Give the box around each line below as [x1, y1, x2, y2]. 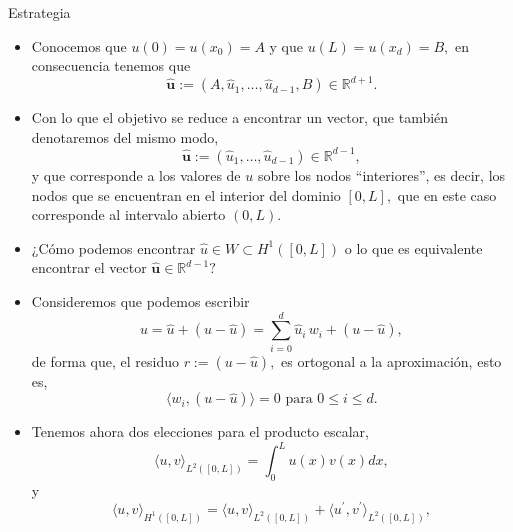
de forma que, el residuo [31, 350, 179, 371]
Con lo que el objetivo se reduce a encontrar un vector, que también [31, 107, 449, 128]
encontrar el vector [31, 257, 147, 278]
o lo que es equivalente [344, 237, 483, 258]
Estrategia [8, 2, 71, 22]
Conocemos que [31, 35, 127, 56]
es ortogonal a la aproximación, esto [281, 350, 502, 371]
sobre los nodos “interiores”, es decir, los [257, 164, 506, 185]
